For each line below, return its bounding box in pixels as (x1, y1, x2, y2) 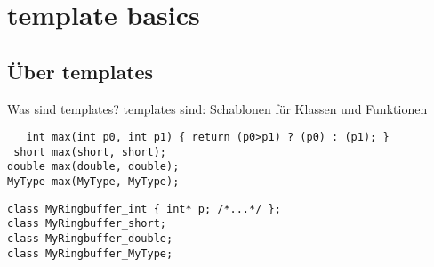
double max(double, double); (7, 160, 180, 174)
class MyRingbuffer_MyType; (7, 247, 173, 260)
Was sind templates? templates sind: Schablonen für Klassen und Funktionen (7, 99, 428, 117)
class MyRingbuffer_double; (7, 232, 173, 246)
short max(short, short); (13, 145, 166, 158)
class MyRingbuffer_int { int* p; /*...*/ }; (7, 202, 281, 215)
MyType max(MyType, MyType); (7, 175, 180, 189)
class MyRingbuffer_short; (7, 217, 166, 231)
